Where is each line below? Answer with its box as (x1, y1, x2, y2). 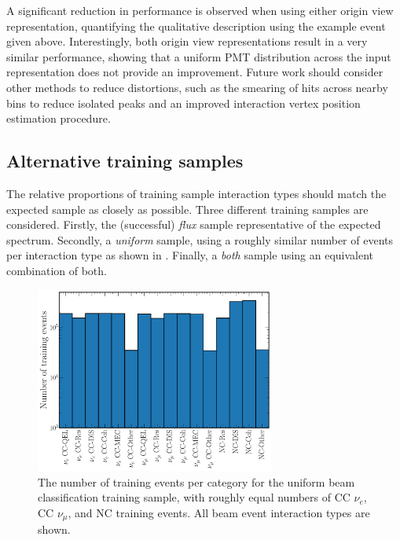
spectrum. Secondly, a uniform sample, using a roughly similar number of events (6, 231, 393, 248)
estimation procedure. (6, 110, 111, 127)
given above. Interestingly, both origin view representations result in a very (6, 33, 368, 50)
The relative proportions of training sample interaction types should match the (6, 185, 387, 201)
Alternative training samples (6, 149, 244, 173)
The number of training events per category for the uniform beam (38, 473, 355, 490)
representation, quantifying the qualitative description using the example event (6, 17, 386, 34)
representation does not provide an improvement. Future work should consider (6, 64, 383, 80)
